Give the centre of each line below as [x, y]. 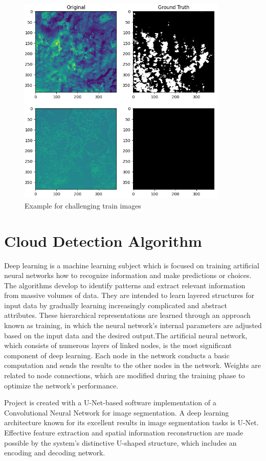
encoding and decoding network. [55, 453]
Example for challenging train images [83, 205]
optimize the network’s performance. [61, 385]
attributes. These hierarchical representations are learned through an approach [127, 315]
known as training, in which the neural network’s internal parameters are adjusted [133, 325]
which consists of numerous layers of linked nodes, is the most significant [118, 345]
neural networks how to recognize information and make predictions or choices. [128, 275]
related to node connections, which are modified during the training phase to [125, 375]
